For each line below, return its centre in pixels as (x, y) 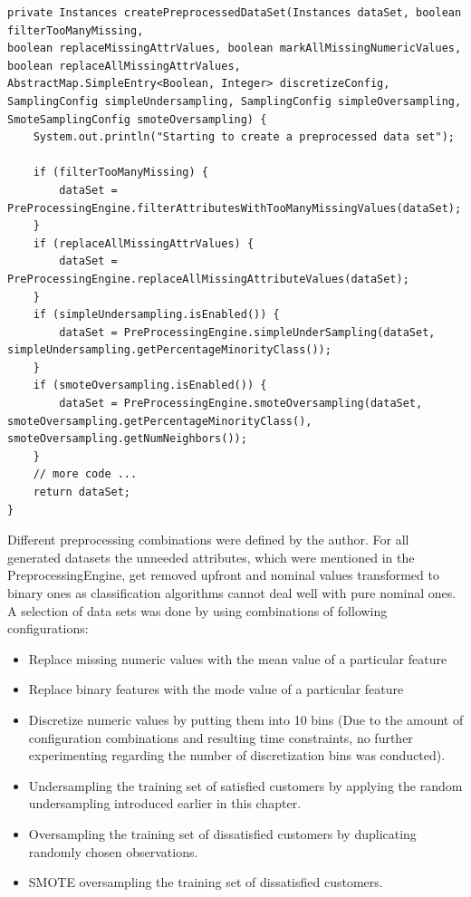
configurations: (48, 628)
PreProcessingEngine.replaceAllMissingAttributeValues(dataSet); (208, 279)
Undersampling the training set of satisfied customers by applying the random (245, 785)
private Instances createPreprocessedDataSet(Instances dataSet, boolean (235, 13)
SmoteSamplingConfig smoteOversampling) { (137, 119)
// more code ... (85, 474)
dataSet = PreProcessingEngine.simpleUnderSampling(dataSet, (247, 332)
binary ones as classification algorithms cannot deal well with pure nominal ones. (232, 593)
